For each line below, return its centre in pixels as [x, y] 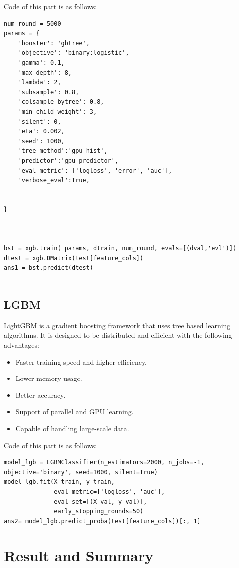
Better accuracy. [41, 395]
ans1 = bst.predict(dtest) [49, 268]
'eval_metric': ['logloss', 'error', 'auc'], [95, 170]
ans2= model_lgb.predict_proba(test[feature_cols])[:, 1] [102, 521]
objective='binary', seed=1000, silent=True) [81, 472]
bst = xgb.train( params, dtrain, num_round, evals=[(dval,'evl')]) [120, 249]
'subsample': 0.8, [49, 92]
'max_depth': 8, [45, 73]
